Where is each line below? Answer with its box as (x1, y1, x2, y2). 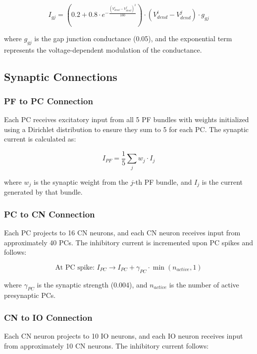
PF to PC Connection (4, 94, 93, 107)
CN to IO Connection (4, 311, 93, 323)
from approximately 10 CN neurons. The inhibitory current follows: (4, 340, 209, 351)
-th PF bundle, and (133, 176, 192, 187)
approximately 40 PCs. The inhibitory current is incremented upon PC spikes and (4, 237, 253, 247)
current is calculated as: (4, 134, 76, 144)
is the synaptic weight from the (34, 176, 128, 187)
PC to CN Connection (4, 208, 95, 220)
